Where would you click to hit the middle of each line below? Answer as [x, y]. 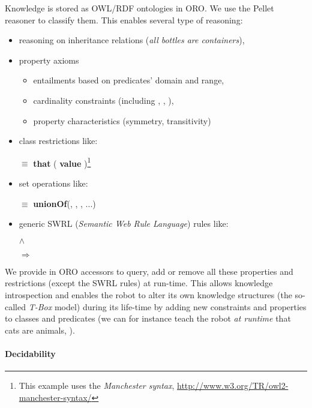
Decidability [30, 353]
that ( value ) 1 [62, 162]
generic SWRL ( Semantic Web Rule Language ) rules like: [124, 223]
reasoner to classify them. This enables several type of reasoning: [124, 19]
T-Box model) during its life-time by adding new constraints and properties [167, 306]
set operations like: [53, 183]
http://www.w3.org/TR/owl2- [233, 385]
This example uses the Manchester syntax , [97, 385]
